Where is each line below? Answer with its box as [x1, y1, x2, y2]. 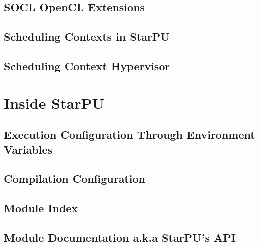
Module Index [4, 200, 78, 216]
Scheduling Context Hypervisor [4, 58, 170, 73]
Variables [4, 141, 53, 157]
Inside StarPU [4, 92, 105, 113]
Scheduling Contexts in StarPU [4, 29, 170, 44]
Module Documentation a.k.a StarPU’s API [4, 229, 236, 245]
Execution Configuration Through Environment [4, 127, 255, 142]
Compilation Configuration [4, 171, 145, 186]
